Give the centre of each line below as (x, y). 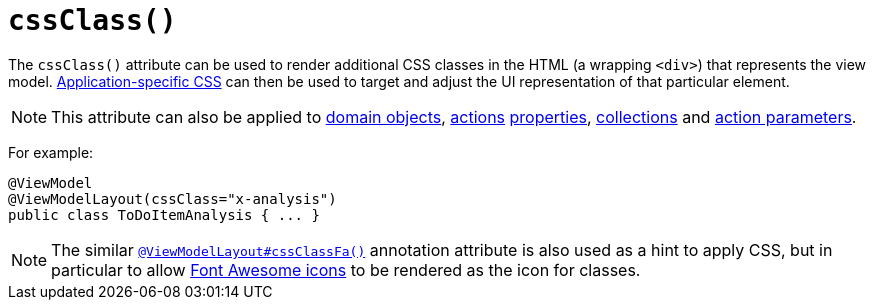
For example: (51, 152)
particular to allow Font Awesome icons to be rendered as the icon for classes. (346, 269)
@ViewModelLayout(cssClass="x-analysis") (172, 198)
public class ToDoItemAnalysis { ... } (164, 214)
